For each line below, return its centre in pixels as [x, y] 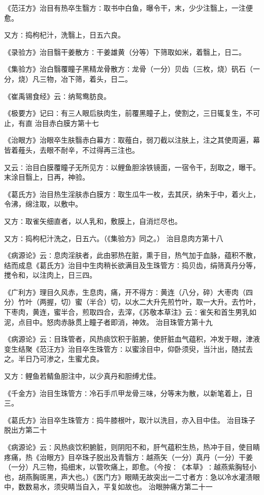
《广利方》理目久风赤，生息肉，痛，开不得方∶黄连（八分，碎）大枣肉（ [125, 292]
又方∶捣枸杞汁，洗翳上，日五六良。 [64, 35]
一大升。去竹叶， [231, 302]
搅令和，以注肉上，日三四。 [50, 275]
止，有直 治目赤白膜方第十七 [52, 123]
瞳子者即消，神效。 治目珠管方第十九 [151, 322]
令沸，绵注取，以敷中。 [43, 204]
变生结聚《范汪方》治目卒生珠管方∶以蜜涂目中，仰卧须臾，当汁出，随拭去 [128, 349]
